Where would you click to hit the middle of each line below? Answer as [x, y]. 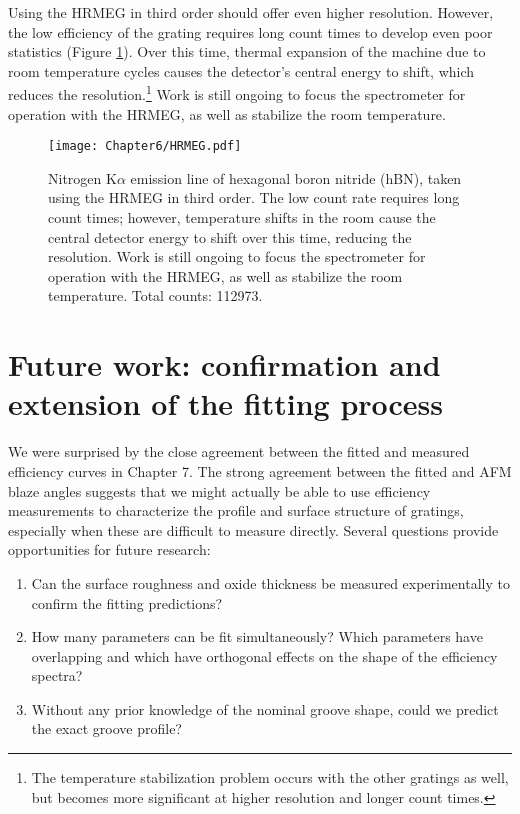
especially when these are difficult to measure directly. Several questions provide [253, 529]
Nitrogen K [82, 177]
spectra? [57, 675]
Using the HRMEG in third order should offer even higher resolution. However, [251, 12]
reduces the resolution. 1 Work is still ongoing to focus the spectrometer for [237, 93]
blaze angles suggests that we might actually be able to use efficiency [219, 490]
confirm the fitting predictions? [127, 602]
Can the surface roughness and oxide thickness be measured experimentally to [270, 582]
